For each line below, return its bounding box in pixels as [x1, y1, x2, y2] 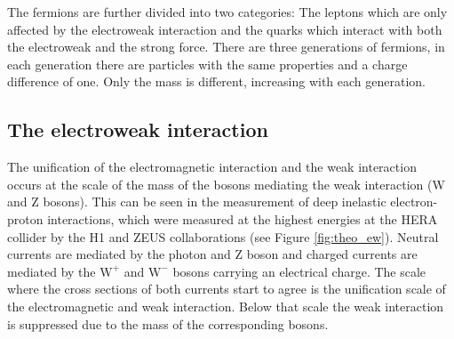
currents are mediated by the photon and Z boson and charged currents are [7, 245, 418, 263]
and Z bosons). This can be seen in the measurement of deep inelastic [7, 192, 386, 211]
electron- [390, 192, 438, 211]
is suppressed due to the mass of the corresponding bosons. [7, 314, 329, 333]
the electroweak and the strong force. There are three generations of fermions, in [7, 37, 445, 56]
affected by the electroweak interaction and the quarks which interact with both [7, 20, 442, 38]
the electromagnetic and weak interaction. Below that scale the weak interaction [7, 296, 444, 315]
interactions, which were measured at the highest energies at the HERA [47, 209, 438, 228]
